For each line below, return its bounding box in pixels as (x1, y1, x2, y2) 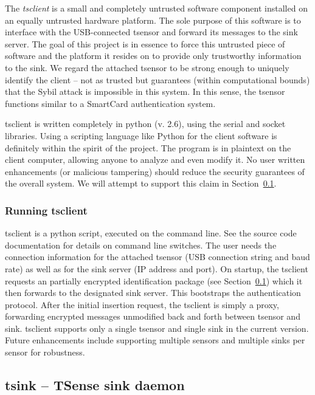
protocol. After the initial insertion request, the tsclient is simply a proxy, (5, 298, 279, 311)
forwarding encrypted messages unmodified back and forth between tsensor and (5, 310, 300, 323)
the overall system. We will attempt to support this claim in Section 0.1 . (5, 177, 277, 190)
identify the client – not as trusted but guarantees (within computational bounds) (5, 73, 310, 86)
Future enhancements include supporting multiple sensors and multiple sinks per (5, 334, 305, 346)
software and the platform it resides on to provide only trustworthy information (5, 49, 302, 62)
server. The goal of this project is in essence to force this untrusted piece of (5, 37, 285, 50)
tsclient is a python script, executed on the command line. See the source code (5, 227, 297, 239)
